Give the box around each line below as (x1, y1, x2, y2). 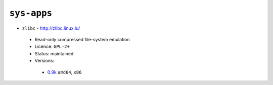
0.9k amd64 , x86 (47, 69, 82, 75)
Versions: (34, 58, 55, 64)
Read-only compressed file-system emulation (34, 36, 130, 42)
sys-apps (9, 8, 53, 19)
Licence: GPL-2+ (34, 43, 70, 50)
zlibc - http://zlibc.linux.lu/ (22, 25, 80, 31)
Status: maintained (34, 50, 74, 56)
